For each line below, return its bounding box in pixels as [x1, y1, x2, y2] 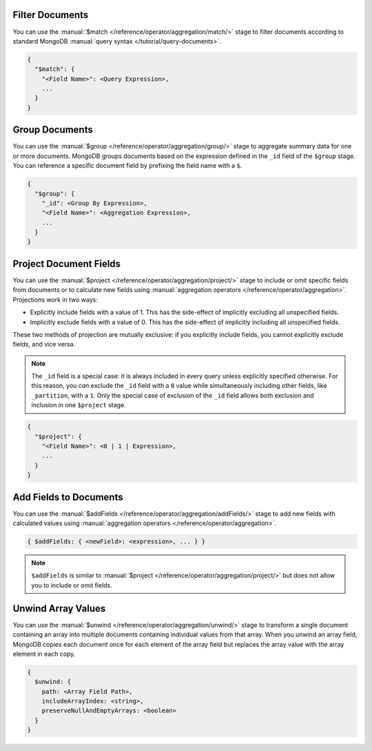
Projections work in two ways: [12, 295, 98, 304]
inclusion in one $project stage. [31, 401, 127, 409]
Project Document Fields [12, 257, 121, 269]
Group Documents [12, 124, 93, 136]
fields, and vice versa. [12, 340, 76, 349]
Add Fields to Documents [12, 491, 123, 503]
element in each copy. [12, 650, 76, 658]
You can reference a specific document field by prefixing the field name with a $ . [12, 162, 242, 170]
